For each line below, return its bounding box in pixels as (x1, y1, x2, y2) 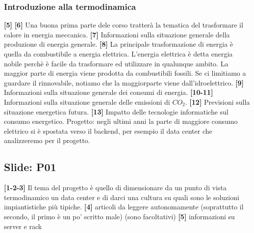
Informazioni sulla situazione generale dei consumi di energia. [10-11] (4, 87, 213, 97)
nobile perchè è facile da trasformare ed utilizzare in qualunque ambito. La (4, 58, 229, 68)
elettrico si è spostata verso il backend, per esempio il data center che (4, 125, 212, 136)
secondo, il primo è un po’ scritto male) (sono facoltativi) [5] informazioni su (4, 211, 235, 221)
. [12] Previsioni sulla (185, 96, 250, 107)
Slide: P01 (4, 159, 56, 175)
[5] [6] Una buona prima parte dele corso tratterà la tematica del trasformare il (4, 20, 243, 30)
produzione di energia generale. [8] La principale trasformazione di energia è (4, 39, 233, 49)
